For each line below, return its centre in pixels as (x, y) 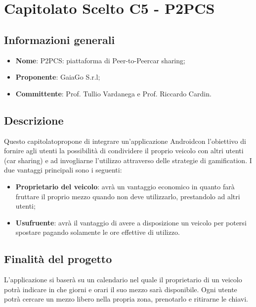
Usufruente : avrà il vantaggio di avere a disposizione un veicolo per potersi (131, 222)
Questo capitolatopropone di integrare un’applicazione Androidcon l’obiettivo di (125, 141)
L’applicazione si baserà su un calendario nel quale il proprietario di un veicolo (123, 280)
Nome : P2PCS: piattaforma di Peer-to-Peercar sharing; (100, 60)
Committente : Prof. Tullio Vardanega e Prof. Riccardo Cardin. (113, 93)
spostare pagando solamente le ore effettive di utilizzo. (98, 232)
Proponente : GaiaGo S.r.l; (58, 77)
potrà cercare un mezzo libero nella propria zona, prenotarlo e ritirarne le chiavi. (126, 299)
